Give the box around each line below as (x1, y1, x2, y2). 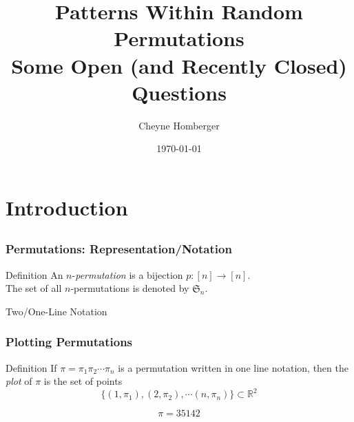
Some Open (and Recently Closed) (11, 51, 347, 79)
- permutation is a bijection (72, 267, 183, 282)
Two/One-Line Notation (6, 304, 107, 318)
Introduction (6, 193, 128, 221)
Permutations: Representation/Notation (6, 240, 232, 257)
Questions (132, 78, 227, 106)
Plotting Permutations (6, 333, 133, 350)
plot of (6, 374, 32, 388)
